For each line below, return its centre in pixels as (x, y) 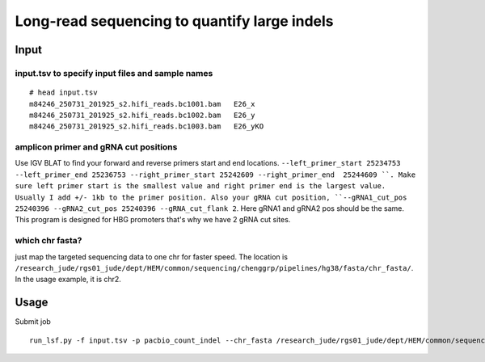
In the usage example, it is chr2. (68, 280)
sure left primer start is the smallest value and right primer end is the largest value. (200, 186)
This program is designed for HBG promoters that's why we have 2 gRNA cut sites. (153, 220)
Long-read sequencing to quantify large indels (175, 21)
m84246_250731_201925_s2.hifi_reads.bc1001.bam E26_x (142, 104)
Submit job (33, 322)
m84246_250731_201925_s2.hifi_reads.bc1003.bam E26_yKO (147, 126)
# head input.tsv (63, 93)
